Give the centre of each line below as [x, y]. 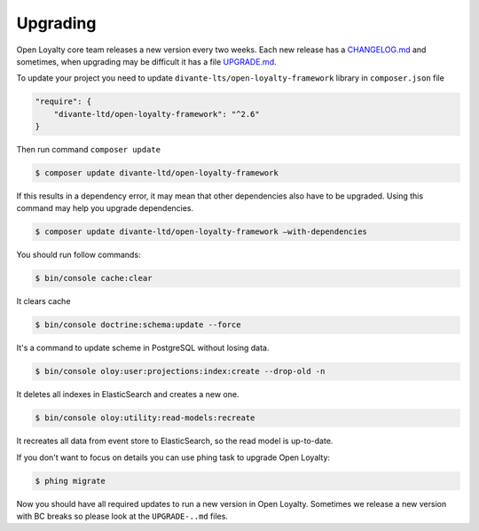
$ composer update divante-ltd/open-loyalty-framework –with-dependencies [201, 232]
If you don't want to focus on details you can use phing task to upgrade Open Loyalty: [173, 457]
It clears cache [43, 301]
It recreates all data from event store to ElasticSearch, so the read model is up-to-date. [175, 441]
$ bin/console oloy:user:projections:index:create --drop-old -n [180, 371]
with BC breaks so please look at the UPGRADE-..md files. [122, 516]
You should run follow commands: [79, 255]
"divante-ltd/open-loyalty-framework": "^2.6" [157, 114]
